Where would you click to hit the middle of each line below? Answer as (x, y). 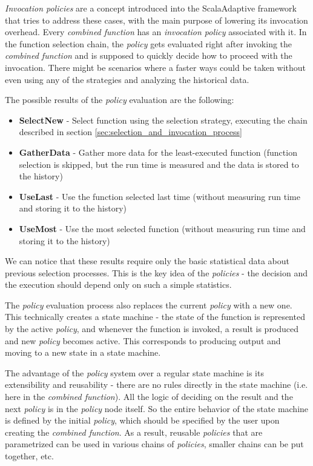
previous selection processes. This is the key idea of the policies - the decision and (156, 272)
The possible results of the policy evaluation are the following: (120, 100)
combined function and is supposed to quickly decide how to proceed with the (149, 55)
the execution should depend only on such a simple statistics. (118, 285)
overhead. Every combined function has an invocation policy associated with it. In (156, 32)
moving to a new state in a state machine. (83, 352)
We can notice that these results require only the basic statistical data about (147, 261)
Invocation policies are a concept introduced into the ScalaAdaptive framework (151, 8)
